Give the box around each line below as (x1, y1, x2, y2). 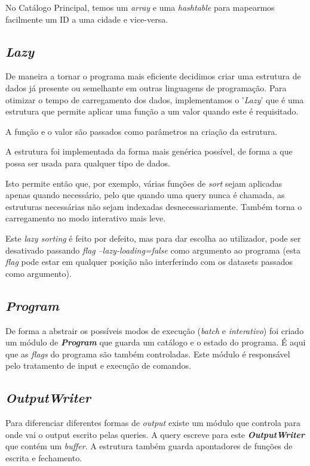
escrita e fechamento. (5, 451, 82, 464)
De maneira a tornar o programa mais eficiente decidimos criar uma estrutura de (5, 70, 301, 82)
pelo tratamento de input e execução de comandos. (5, 359, 191, 372)
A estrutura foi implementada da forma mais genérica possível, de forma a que (5, 145, 293, 158)
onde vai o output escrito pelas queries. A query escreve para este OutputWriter (5, 428, 305, 440)
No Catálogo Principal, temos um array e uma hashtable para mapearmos (5, 1, 275, 13)
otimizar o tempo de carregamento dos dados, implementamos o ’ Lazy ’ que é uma (5, 93, 304, 106)
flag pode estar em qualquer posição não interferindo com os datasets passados (5, 255, 293, 268)
